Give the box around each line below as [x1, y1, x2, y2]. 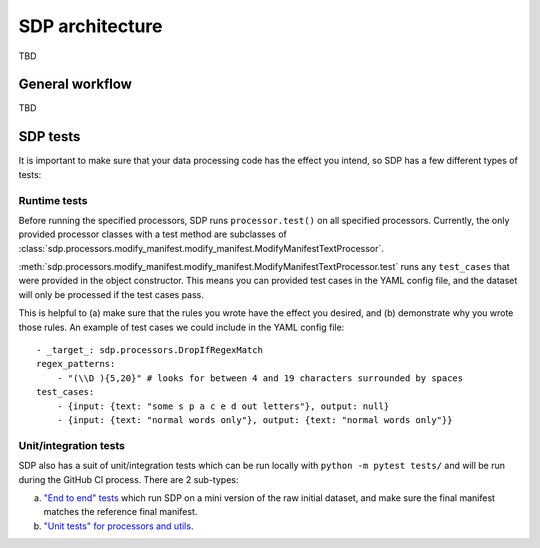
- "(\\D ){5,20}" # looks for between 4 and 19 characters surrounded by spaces [56, 372, 464, 384]
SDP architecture [18, 15, 164, 37]
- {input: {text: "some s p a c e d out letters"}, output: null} [56, 400, 390, 412]
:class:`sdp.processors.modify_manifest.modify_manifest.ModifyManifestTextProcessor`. [18, 242, 385, 254]
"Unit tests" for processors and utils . [43, 520, 194, 532]
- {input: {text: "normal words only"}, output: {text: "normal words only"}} [56, 414, 453, 425]
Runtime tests [18, 193, 88, 207]
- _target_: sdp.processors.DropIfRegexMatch [36, 345, 264, 356]
